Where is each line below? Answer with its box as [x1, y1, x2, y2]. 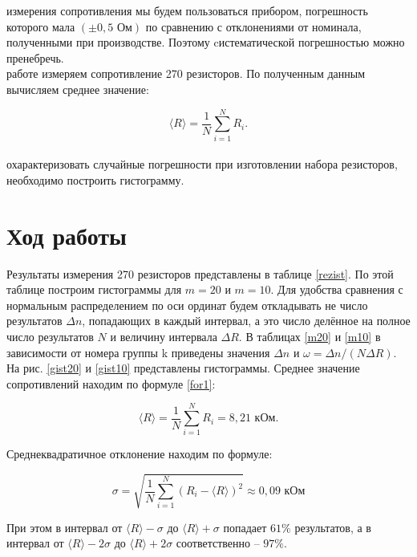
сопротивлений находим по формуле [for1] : [6, 375, 216, 392]
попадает [223, 518, 267, 535]
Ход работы [6, 218, 127, 251]
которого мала [6, 18, 75, 35]
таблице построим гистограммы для [6, 281, 182, 298]
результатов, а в [294, 518, 371, 535]
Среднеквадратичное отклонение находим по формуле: [6, 445, 273, 462]
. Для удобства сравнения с [270, 281, 403, 298]
